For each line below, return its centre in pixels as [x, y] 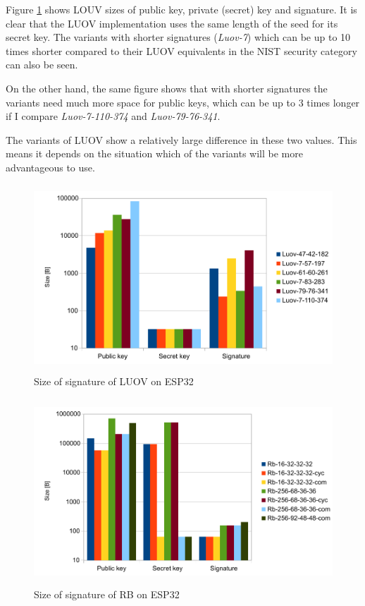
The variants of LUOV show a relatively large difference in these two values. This [181, 139]
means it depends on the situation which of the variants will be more [154, 153]
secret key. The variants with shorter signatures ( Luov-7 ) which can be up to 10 [178, 37]
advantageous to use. [50, 167]
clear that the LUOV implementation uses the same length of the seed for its [172, 23]
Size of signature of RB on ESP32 [107, 594]
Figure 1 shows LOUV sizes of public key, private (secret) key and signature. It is [181, 9]
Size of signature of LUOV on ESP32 [114, 381]
